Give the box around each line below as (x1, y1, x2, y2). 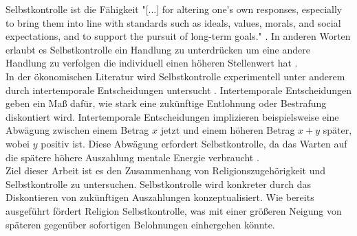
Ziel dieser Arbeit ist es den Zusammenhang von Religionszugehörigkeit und (6, 163, 326, 178)
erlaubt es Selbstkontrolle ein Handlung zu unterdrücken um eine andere (6, 42, 310, 56)
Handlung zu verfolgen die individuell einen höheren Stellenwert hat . (6, 56, 298, 70)
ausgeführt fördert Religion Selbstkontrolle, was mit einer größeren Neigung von (6, 203, 342, 217)
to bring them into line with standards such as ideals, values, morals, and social (6, 15, 341, 29)
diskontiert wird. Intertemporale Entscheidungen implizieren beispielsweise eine (6, 109, 339, 123)
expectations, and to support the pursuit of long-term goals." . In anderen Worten (6, 29, 351, 43)
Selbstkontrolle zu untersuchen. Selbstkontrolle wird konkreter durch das (6, 176, 311, 191)
